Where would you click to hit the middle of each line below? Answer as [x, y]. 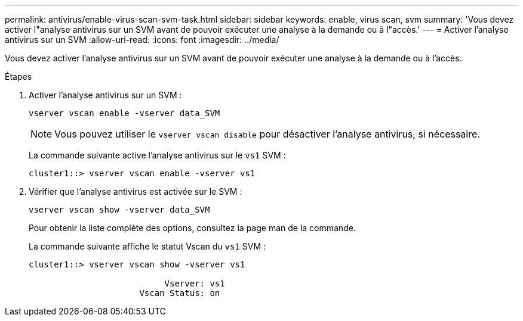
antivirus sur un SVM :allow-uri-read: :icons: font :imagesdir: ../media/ [142, 40]
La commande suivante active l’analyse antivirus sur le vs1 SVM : [157, 155]
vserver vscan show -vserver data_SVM [119, 210]
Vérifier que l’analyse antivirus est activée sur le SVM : [136, 191]
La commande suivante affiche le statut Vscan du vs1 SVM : [147, 246]
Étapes [19, 77]
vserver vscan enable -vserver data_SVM [124, 113]
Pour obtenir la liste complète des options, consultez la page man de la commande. [192, 228]
